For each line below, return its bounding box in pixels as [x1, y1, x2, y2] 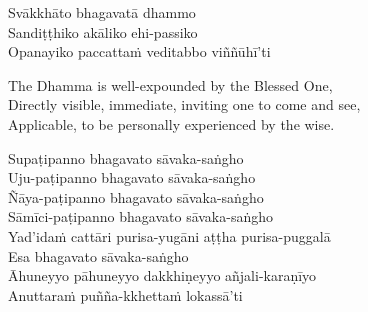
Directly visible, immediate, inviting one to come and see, [8, 94, 361, 115]
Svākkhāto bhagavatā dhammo [8, 2, 196, 22]
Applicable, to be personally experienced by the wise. [8, 113, 335, 134]
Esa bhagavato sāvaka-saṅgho [8, 245, 189, 266]
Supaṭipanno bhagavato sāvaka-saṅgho [8, 147, 244, 168]
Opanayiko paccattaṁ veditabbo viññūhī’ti [8, 41, 271, 62]
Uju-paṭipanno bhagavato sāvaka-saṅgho [8, 167, 256, 188]
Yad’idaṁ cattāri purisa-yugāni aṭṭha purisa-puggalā [8, 225, 331, 246]
